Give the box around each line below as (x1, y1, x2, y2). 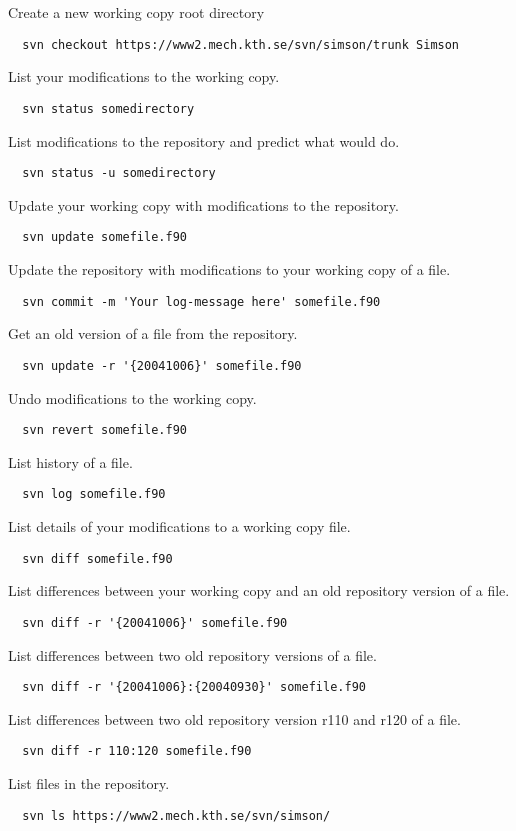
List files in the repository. (8, 773, 170, 793)
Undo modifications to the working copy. (8, 387, 257, 408)
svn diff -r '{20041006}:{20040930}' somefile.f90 (22, 680, 366, 695)
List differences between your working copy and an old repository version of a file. (8, 580, 510, 601)
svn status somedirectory (22, 101, 195, 116)
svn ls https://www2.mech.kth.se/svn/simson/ (22, 808, 331, 823)
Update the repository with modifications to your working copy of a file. (8, 259, 451, 279)
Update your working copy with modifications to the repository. (8, 194, 399, 215)
